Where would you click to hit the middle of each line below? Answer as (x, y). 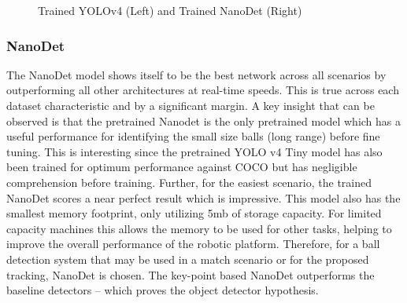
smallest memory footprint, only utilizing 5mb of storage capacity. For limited (194, 213)
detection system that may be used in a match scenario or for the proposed (188, 259)
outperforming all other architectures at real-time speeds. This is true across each (203, 90)
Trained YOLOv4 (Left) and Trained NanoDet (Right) (170, 10)
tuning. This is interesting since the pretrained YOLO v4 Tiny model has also (194, 151)
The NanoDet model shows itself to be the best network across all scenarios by (196, 74)
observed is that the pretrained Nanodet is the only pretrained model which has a (204, 120)
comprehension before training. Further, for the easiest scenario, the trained (189, 182)
